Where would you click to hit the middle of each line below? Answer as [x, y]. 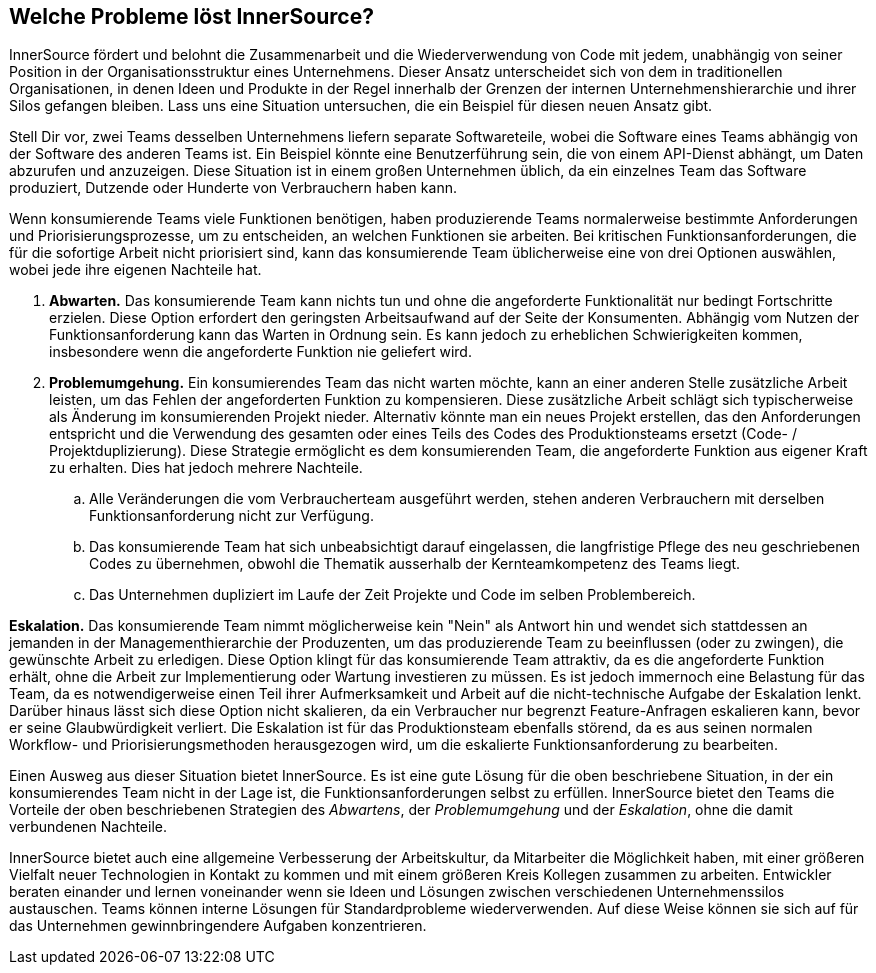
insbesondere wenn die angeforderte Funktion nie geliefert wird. [260, 352]
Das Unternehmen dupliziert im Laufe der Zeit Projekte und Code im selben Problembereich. [392, 595]
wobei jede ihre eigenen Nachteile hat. [135, 270]
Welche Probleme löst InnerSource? [191, 16]
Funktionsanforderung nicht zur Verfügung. [231, 516]
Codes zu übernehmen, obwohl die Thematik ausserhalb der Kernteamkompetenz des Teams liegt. [415, 564]
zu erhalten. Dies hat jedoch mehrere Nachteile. [206, 468]
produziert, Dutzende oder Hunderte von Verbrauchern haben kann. [233, 188]
